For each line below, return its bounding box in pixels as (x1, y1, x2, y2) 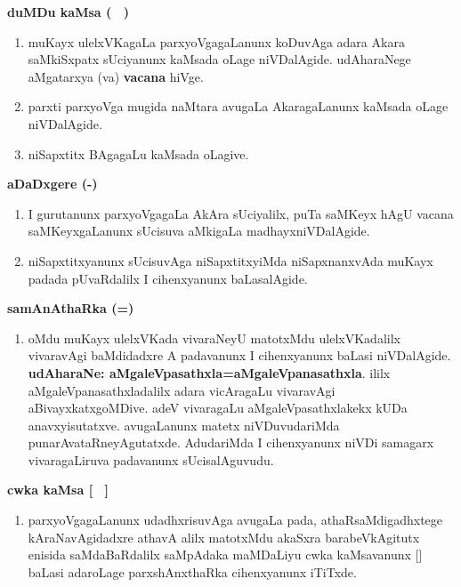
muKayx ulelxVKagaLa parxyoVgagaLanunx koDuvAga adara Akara (28, 32, 405, 51)
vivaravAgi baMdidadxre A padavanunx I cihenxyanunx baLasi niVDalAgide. (28, 346, 451, 365)
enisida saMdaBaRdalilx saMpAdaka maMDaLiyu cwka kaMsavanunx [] (28, 545, 423, 564)
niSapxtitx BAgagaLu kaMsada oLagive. (28, 144, 249, 163)
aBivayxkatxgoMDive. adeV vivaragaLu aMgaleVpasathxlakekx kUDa (28, 398, 408, 417)
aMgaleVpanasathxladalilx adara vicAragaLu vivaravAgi (28, 381, 336, 399)
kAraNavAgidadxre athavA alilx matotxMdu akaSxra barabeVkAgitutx (28, 527, 420, 546)
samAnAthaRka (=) (7, 299, 134, 318)
